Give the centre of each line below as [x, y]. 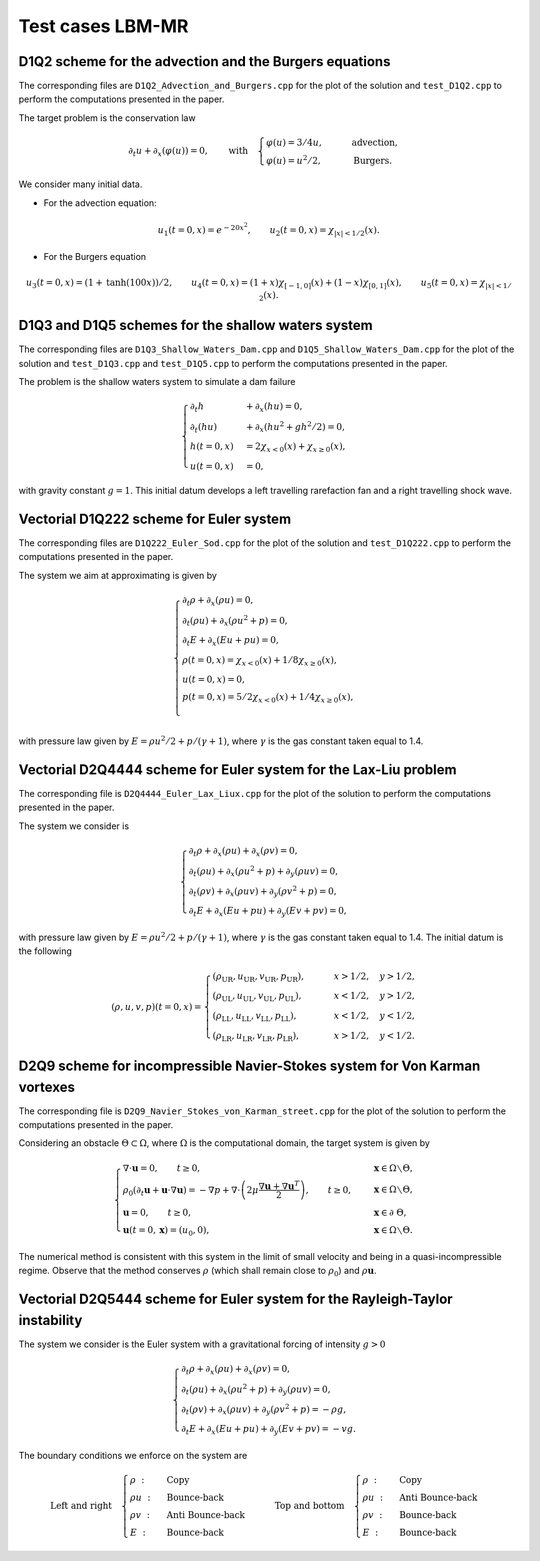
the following [45, 951]
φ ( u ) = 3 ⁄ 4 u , [294, 143]
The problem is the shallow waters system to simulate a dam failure [157, 381]
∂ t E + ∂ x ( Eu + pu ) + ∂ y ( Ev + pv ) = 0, [267, 912]
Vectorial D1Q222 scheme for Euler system [155, 518]
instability [50, 1320]
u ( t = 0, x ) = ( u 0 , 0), [166, 1232]
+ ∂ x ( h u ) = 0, [274, 407]
